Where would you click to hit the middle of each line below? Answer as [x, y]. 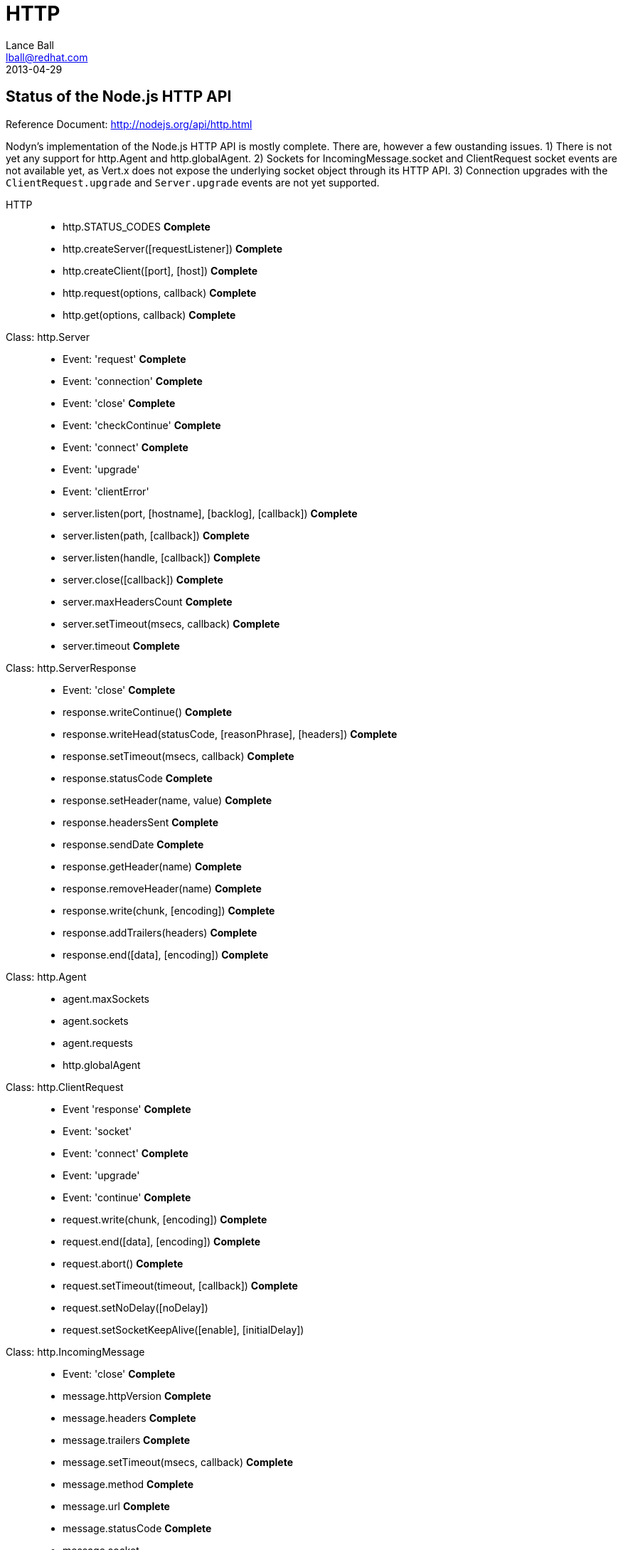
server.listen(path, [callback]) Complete [156, 535]
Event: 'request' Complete [124, 359]
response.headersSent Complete [141, 822]
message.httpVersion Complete [137, 1396]
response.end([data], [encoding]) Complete [166, 954]
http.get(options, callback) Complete [149, 315]
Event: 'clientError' [106, 491]
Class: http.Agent [46, 976]
